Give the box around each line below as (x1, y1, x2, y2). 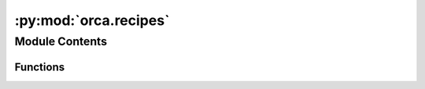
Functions (14, 60, 65, 73)
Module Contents (14, 34, 108, 48)
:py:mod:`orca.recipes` (14, 12, 170, 29)
